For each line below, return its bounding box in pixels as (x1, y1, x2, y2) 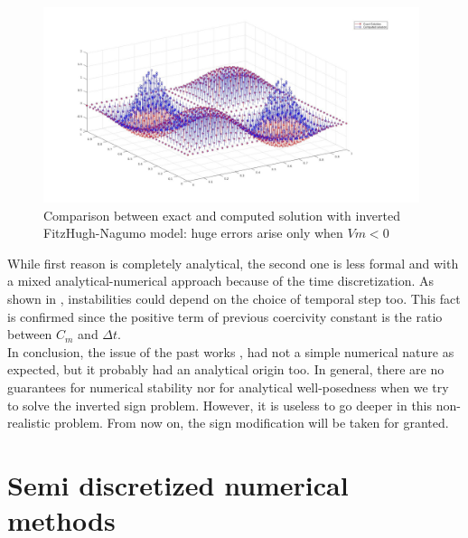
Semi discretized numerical (7, 466, 349, 503)
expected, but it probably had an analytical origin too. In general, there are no (7, 360, 445, 379)
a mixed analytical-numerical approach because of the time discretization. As (7, 271, 435, 290)
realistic (7, 413, 51, 432)
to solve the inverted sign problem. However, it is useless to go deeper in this (7, 395, 433, 414)
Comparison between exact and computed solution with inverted (43, 205, 400, 224)
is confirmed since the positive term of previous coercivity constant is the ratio (7, 307, 443, 326)
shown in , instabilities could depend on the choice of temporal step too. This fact (7, 288, 461, 307)
